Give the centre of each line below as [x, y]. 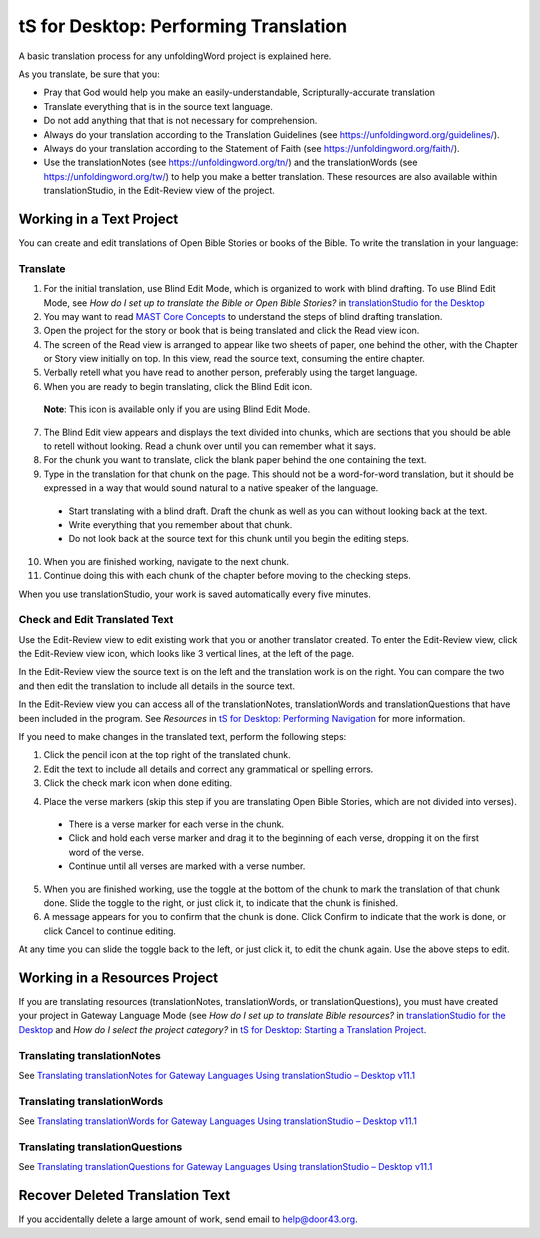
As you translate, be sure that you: [89, 74]
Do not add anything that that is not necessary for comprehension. [180, 121]
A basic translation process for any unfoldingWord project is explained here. [175, 56]
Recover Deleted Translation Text [124, 1195]
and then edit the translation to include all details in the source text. [156, 686]
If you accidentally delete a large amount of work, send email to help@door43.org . [188, 1219]
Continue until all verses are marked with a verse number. [187, 866]
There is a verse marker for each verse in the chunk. [176, 824]
